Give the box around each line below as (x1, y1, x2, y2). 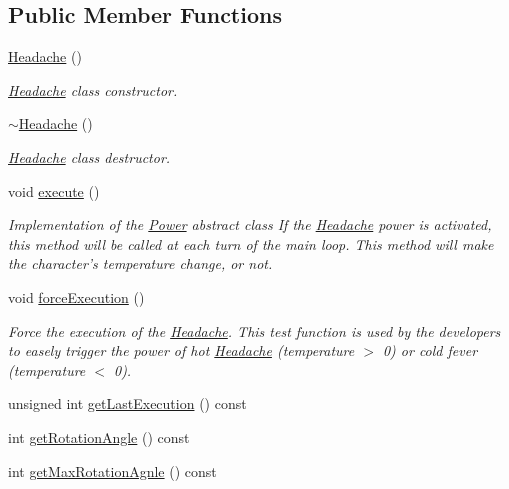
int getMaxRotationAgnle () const (8, 460, 217, 481)
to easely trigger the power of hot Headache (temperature (8, 340, 355, 361)
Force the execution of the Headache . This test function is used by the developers (8, 320, 501, 341)
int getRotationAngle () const (8, 426, 190, 447)
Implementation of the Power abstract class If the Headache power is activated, (8, 214, 492, 235)
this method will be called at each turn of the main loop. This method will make (8, 233, 494, 254)
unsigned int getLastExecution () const (8, 393, 247, 414)
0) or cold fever (382, 340, 478, 361)
